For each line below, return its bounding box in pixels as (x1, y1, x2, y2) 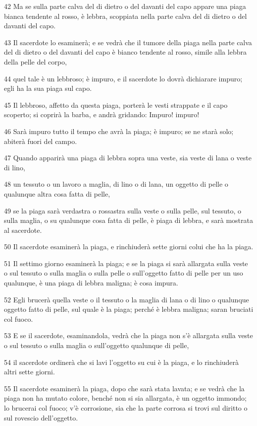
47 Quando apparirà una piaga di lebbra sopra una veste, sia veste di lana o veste (4, 152, 252, 163)
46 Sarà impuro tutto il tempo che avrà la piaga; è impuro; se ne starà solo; (4, 126, 234, 136)
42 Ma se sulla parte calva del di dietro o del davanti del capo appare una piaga (4, 1, 246, 11)
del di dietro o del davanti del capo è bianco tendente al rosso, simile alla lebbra (4, 47, 247, 57)
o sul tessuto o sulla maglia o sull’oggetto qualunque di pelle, (4, 340, 189, 351)
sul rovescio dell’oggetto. (4, 412, 78, 423)
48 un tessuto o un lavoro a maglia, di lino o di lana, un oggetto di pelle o (4, 179, 228, 189)
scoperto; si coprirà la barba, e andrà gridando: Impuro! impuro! (4, 109, 200, 120)
